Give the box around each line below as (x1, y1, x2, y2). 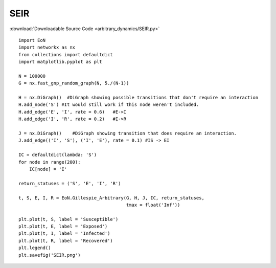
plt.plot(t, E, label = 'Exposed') (18, 224, 108, 230)
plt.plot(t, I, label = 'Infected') (18, 231, 110, 236)
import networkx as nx (18, 44, 76, 51)
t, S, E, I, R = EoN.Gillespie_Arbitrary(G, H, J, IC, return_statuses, (18, 195, 204, 200)
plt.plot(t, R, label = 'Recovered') (18, 238, 113, 243)
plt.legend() (18, 245, 51, 251)
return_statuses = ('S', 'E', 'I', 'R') (18, 181, 121, 186)
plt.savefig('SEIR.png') (18, 252, 81, 258)
